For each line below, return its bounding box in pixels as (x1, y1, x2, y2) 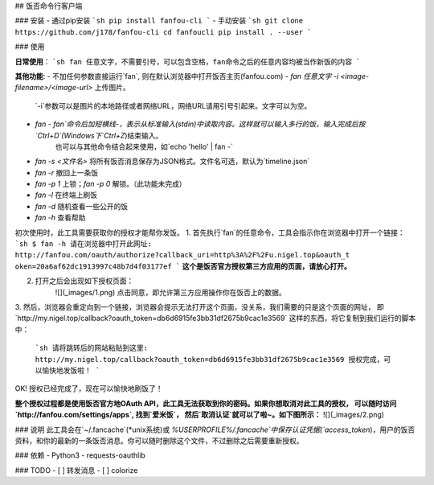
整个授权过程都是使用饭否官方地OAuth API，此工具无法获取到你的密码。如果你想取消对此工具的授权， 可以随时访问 (14, 398, 397, 408)
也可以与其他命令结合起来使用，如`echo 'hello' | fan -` (55, 142, 233, 151)
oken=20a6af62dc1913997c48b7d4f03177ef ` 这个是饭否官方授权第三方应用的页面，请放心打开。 (14, 261, 351, 271)
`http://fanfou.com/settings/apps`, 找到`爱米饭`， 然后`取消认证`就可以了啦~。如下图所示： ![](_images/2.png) (14, 410, 385, 420)
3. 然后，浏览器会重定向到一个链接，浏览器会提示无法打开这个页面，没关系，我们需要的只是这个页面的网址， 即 (14, 302, 385, 311)
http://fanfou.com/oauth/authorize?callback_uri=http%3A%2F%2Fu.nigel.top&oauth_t (14, 250, 350, 260)
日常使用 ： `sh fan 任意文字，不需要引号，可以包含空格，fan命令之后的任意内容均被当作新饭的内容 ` (14, 56, 361, 66)
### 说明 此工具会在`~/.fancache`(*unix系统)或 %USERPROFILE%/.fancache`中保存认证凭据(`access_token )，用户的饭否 (14, 425, 416, 434)
